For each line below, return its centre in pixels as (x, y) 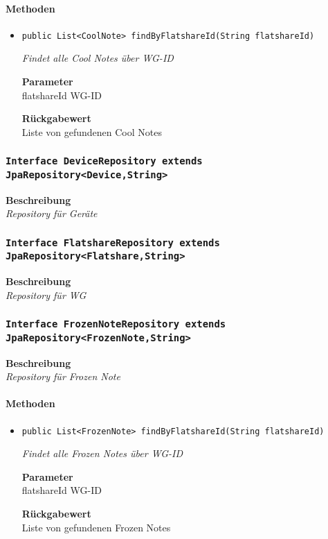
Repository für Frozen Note (63, 376)
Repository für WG (46, 294)
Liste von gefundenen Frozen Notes (96, 527)
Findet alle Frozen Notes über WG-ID (102, 453)
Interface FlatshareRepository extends (113, 242)
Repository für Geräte (52, 213)
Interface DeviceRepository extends (104, 161)
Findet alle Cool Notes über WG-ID (98, 58)
